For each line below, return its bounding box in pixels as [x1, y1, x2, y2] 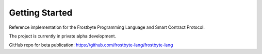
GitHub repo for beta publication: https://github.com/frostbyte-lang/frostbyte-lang [9, 42, 173, 48]
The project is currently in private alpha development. [9, 33, 116, 39]
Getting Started [9, 7, 73, 18]
